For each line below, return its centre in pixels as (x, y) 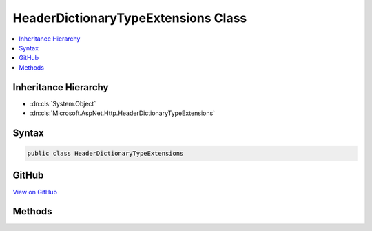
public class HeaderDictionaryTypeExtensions (105, 154)
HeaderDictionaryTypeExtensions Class (130, 18)
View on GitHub (35, 192)
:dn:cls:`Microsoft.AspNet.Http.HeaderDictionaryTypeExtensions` (123, 113)
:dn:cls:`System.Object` (63, 103)
